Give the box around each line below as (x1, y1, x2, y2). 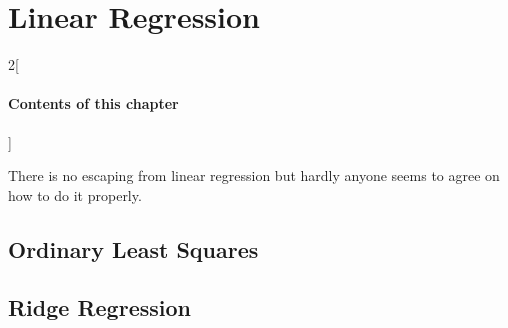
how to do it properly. (8, 184, 142, 205)
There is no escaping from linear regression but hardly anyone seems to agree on (8, 165, 500, 186)
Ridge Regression (8, 292, 191, 323)
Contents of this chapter (8, 93, 179, 114)
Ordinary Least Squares (8, 233, 259, 264)
